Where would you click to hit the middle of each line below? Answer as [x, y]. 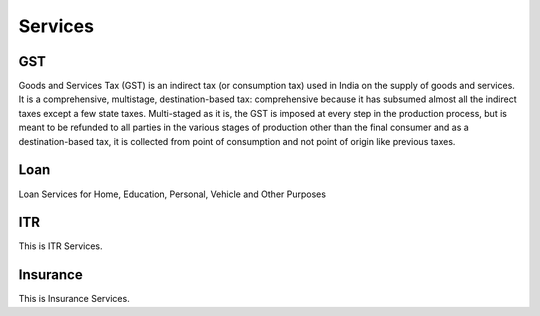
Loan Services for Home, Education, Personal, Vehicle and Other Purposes [172, 194]
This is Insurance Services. [74, 299]
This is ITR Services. [60, 246]
